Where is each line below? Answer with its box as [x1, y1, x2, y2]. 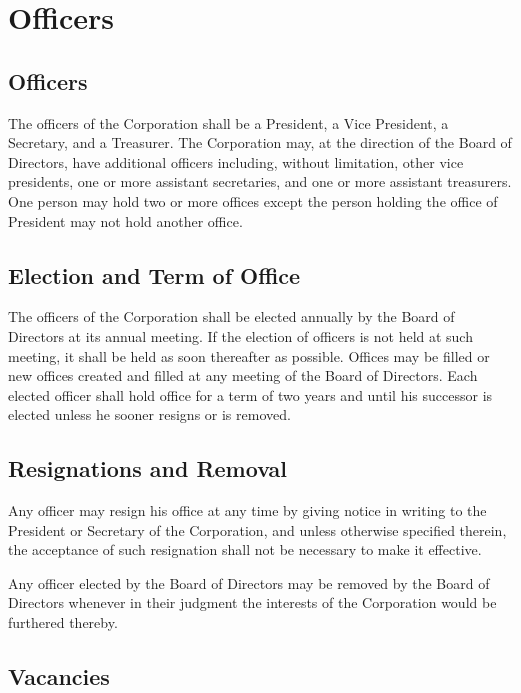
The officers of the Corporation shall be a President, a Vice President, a [8, 112, 449, 133]
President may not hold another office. [8, 210, 243, 231]
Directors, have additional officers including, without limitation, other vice [8, 151, 464, 172]
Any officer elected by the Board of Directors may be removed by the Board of [8, 572, 490, 593]
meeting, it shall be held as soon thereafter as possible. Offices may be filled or [8, 345, 490, 366]
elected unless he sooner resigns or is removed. [8, 404, 291, 425]
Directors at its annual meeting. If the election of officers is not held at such [8, 325, 473, 346]
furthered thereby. [8, 612, 118, 633]
